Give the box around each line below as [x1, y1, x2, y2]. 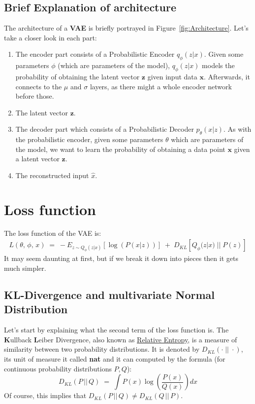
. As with [223, 124, 252, 134]
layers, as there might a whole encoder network [90, 81, 232, 91]
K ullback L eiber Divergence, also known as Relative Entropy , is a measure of [4, 334, 237, 344]
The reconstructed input [15, 170, 89, 180]
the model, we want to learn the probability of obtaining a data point [15, 144, 225, 154]
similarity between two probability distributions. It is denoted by [4, 344, 200, 354]
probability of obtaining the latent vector [15, 71, 140, 81]
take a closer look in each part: [4, 32, 97, 42]
